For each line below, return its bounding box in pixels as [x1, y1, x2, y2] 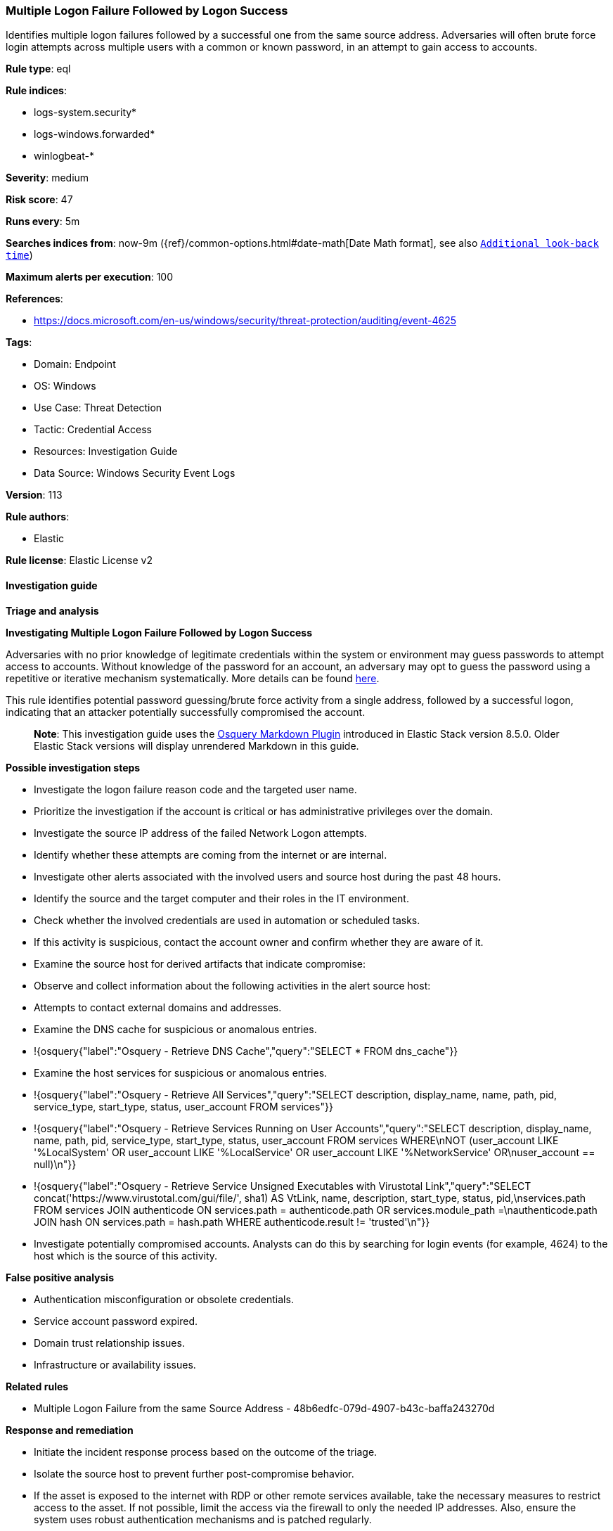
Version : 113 [6, 489, 63, 501]
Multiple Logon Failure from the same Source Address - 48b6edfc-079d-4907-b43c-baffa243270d [34, 1402, 495, 1414]
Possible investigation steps [6, 761, 141, 774]
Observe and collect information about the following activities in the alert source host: [34, 979, 431, 992]
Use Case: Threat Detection [34, 402, 162, 414]
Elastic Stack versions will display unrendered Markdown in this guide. [34, 739, 359, 752]
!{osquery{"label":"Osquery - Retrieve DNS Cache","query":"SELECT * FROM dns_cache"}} [34, 1044, 458, 1057]
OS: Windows [34, 380, 96, 392]
